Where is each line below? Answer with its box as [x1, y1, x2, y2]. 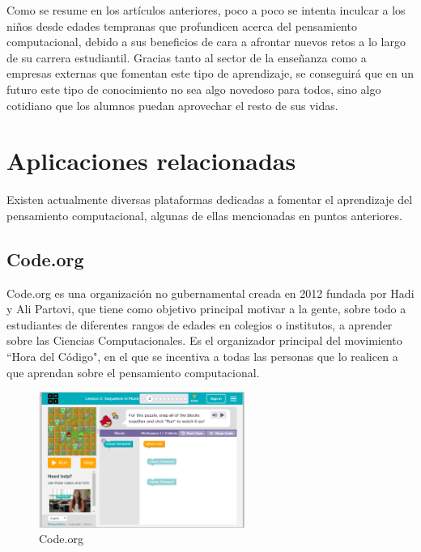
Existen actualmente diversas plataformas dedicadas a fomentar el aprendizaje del [6, 191, 413, 208]
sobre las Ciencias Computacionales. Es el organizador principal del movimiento [6, 332, 402, 349]
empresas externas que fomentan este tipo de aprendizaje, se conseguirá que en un [6, 65, 415, 82]
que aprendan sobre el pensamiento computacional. [6, 363, 260, 380]
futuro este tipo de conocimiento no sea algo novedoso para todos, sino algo [6, 80, 381, 97]
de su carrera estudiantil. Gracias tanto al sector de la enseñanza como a [6, 49, 367, 66]
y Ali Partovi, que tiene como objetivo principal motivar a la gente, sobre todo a [6, 300, 406, 317]
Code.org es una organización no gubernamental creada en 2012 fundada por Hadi [6, 284, 415, 301]
